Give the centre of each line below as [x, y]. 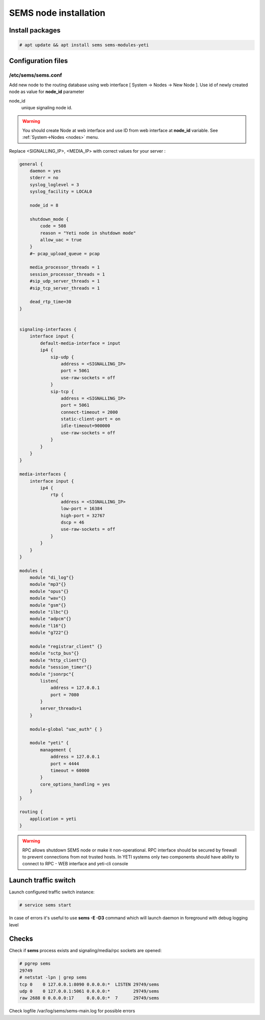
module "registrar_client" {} [66, 646]
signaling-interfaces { [48, 329]
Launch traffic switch [42, 880]
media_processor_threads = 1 [65, 267]
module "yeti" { [49, 743]
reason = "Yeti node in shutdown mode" [88, 233]
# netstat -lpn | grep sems [53, 977]
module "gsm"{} [48, 605]
